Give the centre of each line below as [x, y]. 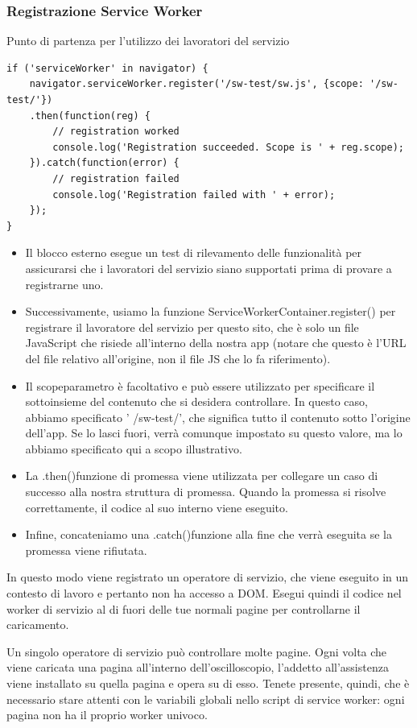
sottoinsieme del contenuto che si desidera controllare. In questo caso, [196, 401]
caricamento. [38, 625]
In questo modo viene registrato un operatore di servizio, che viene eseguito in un [208, 577]
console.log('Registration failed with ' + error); [194, 194]
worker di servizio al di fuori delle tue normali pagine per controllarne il [184, 608]
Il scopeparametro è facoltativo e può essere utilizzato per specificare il [200, 385]
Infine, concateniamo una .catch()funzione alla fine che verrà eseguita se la [209, 534]
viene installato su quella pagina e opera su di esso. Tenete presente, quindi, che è [208, 683]
